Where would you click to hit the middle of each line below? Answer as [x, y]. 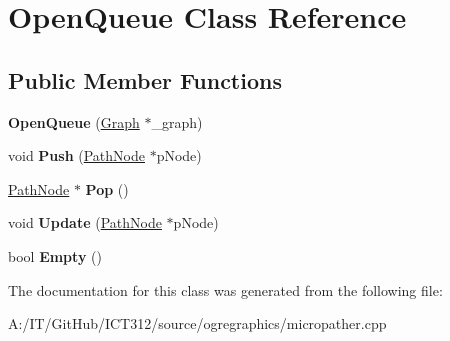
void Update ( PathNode [85, 222]
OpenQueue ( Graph [74, 121]
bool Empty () [55, 255]
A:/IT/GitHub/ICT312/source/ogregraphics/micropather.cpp [197, 323]
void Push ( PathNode [76, 155]
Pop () [107, 188]
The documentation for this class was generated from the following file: [225, 289]
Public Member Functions [145, 79]
